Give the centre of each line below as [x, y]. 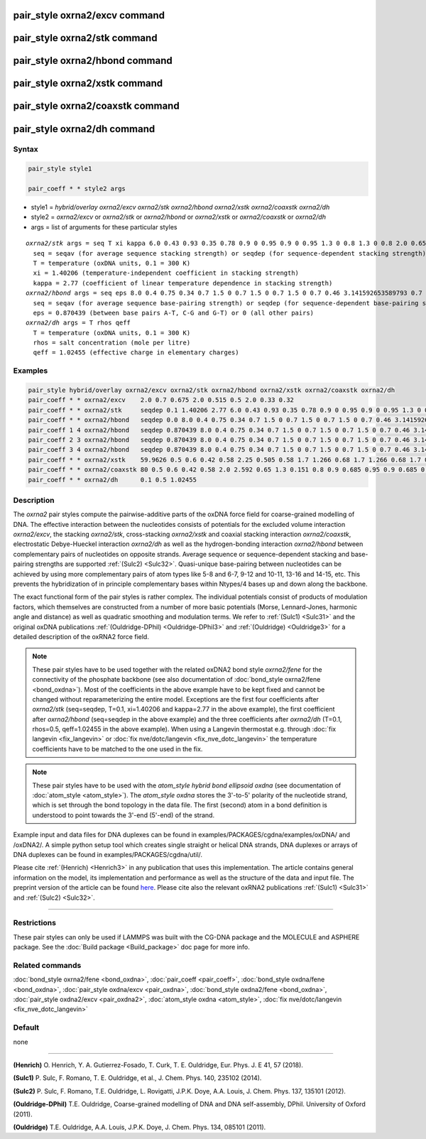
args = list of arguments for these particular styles [104, 227]
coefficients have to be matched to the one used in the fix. [118, 748]
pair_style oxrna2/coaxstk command [97, 106]
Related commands [47, 965]
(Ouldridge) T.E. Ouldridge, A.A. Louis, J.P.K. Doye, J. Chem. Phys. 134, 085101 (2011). [140, 1127]
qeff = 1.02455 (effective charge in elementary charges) [136, 353]
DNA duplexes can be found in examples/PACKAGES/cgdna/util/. [108, 855]
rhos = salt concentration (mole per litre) [112, 343]
